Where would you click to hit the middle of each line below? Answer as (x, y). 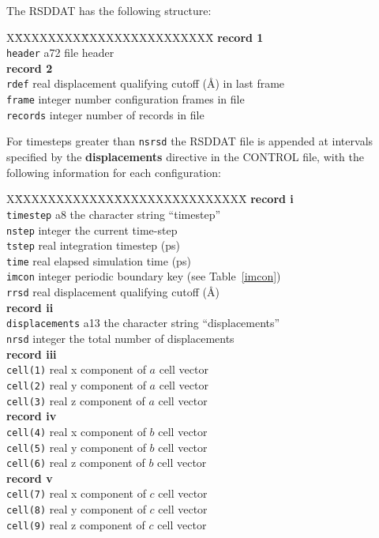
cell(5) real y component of (76, 447)
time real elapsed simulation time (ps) (99, 260)
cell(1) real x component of (76, 369)
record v (30, 478)
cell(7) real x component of (76, 493)
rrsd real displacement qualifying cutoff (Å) (113, 292)
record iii (32, 354)
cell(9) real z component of (76, 524)
